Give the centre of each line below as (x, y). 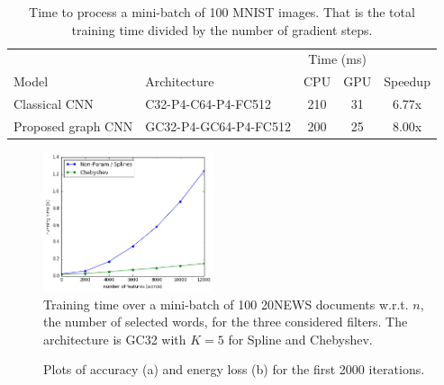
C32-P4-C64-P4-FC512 (208, 104)
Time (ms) (337, 59)
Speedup (407, 81)
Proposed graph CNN (73, 125)
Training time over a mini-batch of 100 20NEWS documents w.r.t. (226, 304)
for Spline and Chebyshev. (300, 339)
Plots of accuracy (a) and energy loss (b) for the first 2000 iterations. (234, 369)
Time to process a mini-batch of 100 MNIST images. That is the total (222, 12)
